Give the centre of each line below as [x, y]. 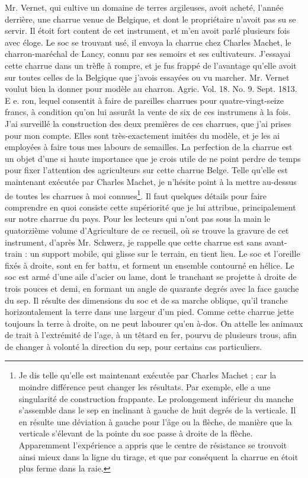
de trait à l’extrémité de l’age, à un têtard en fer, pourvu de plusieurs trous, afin [151, 335]
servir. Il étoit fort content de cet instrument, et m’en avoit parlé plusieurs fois [147, 31]
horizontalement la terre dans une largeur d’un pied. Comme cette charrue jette [149, 312]
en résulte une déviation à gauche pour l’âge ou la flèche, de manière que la [155, 421]
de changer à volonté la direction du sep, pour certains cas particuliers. [134, 346]
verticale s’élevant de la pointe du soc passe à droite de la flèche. [136, 433]
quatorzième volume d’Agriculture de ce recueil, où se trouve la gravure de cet [147, 230]
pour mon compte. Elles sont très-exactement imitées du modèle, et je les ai [142, 135]
